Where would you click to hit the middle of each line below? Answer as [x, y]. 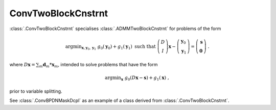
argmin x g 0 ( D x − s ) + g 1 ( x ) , [137, 78]
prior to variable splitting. [36, 91]
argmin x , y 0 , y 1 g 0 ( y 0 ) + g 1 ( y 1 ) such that [110, 47]
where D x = [22, 65]
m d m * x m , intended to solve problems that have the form [98, 65]
